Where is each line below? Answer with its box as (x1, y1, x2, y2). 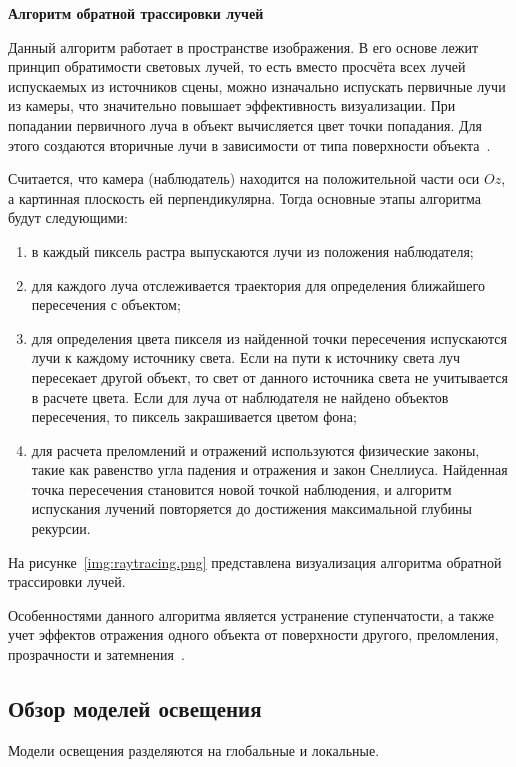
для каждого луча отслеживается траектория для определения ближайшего (31, 274, 485, 295)
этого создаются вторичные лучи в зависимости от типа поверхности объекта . (8, 134, 491, 155)
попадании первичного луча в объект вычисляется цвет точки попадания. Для (8, 114, 482, 135)
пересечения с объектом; (31, 294, 181, 315)
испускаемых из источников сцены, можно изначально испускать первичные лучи (8, 75, 506, 96)
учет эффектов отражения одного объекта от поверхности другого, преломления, (8, 624, 499, 645)
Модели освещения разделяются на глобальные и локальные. (8, 739, 380, 760)
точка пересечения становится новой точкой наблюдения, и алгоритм (31, 478, 452, 499)
